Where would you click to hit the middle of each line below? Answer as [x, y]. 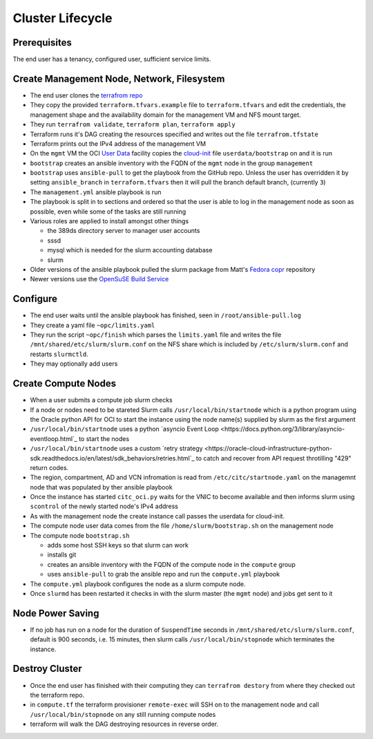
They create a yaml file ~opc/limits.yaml [93, 325]
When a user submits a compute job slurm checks [101, 400]
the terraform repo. [57, 695]
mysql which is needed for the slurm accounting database [130, 250]
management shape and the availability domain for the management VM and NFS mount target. [165, 115]
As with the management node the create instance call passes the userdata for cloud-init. [157, 516]
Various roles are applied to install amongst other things [109, 221]
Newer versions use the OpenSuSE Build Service [99, 279]
